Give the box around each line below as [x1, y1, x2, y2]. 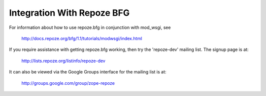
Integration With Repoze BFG [9, 7, 130, 18]
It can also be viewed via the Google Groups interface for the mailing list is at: [9, 69, 166, 75]
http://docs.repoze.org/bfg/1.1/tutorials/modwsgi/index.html [21, 35, 142, 41]
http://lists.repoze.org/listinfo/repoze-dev [21, 58, 105, 64]
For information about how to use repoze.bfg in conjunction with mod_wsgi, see [9, 24, 171, 30]
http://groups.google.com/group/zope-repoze [21, 80, 115, 86]
